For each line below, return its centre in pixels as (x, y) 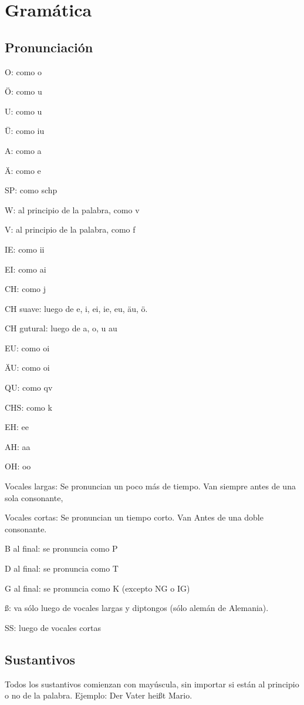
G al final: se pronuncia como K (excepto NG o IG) (97, 588)
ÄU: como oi (27, 367)
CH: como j (25, 289)
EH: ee (17, 427)
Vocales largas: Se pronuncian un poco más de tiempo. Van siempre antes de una (150, 486)
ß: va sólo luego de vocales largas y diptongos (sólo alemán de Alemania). (137, 608)
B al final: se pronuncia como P (61, 548)
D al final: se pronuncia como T (62, 568)
